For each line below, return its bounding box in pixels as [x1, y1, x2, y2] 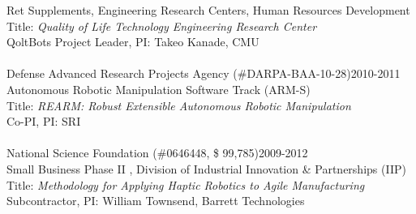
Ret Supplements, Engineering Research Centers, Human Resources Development [6, 2, 410, 18]
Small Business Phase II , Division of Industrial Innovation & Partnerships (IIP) [6, 160, 406, 177]
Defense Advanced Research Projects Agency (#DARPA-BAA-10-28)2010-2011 [6, 65, 401, 82]
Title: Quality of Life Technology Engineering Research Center [6, 17, 317, 34]
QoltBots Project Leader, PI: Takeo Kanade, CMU [6, 33, 259, 50]
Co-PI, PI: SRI [6, 113, 81, 130]
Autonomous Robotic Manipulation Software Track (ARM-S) [6, 80, 311, 97]
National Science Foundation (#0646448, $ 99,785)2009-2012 [6, 144, 308, 161]
